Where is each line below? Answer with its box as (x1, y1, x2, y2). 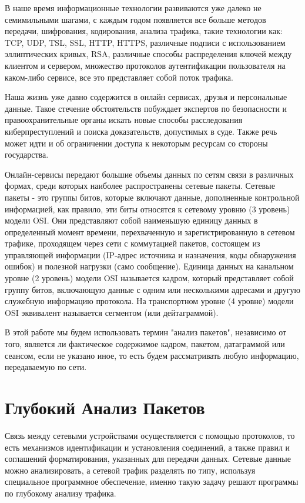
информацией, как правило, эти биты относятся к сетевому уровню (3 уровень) (5, 202, 290, 215)
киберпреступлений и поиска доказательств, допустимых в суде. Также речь (5, 125, 277, 137)
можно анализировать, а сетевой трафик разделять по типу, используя (5, 464, 256, 476)
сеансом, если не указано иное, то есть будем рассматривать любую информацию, (5, 349, 299, 361)
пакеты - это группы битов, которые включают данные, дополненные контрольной (5, 191, 300, 203)
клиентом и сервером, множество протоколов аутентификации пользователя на (5, 59, 286, 71)
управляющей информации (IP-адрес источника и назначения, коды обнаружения (5, 248, 296, 261)
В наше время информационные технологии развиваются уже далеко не (5, 2, 262, 14)
